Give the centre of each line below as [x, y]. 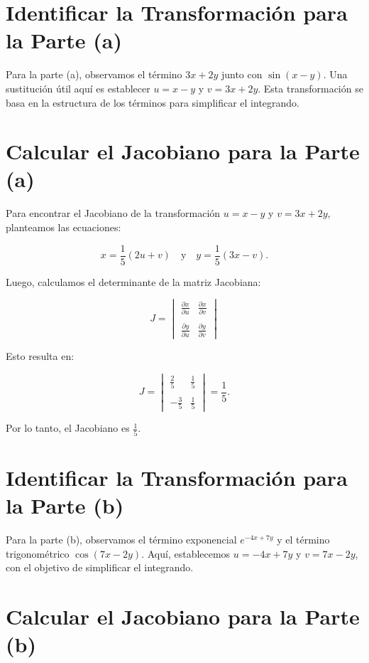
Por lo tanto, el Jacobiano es [68, 428]
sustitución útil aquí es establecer [78, 88]
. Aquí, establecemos [186, 553]
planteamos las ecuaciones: [64, 227]
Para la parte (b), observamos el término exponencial [121, 540]
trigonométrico [38, 553]
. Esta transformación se [310, 88]
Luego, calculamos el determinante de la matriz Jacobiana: [133, 281]
